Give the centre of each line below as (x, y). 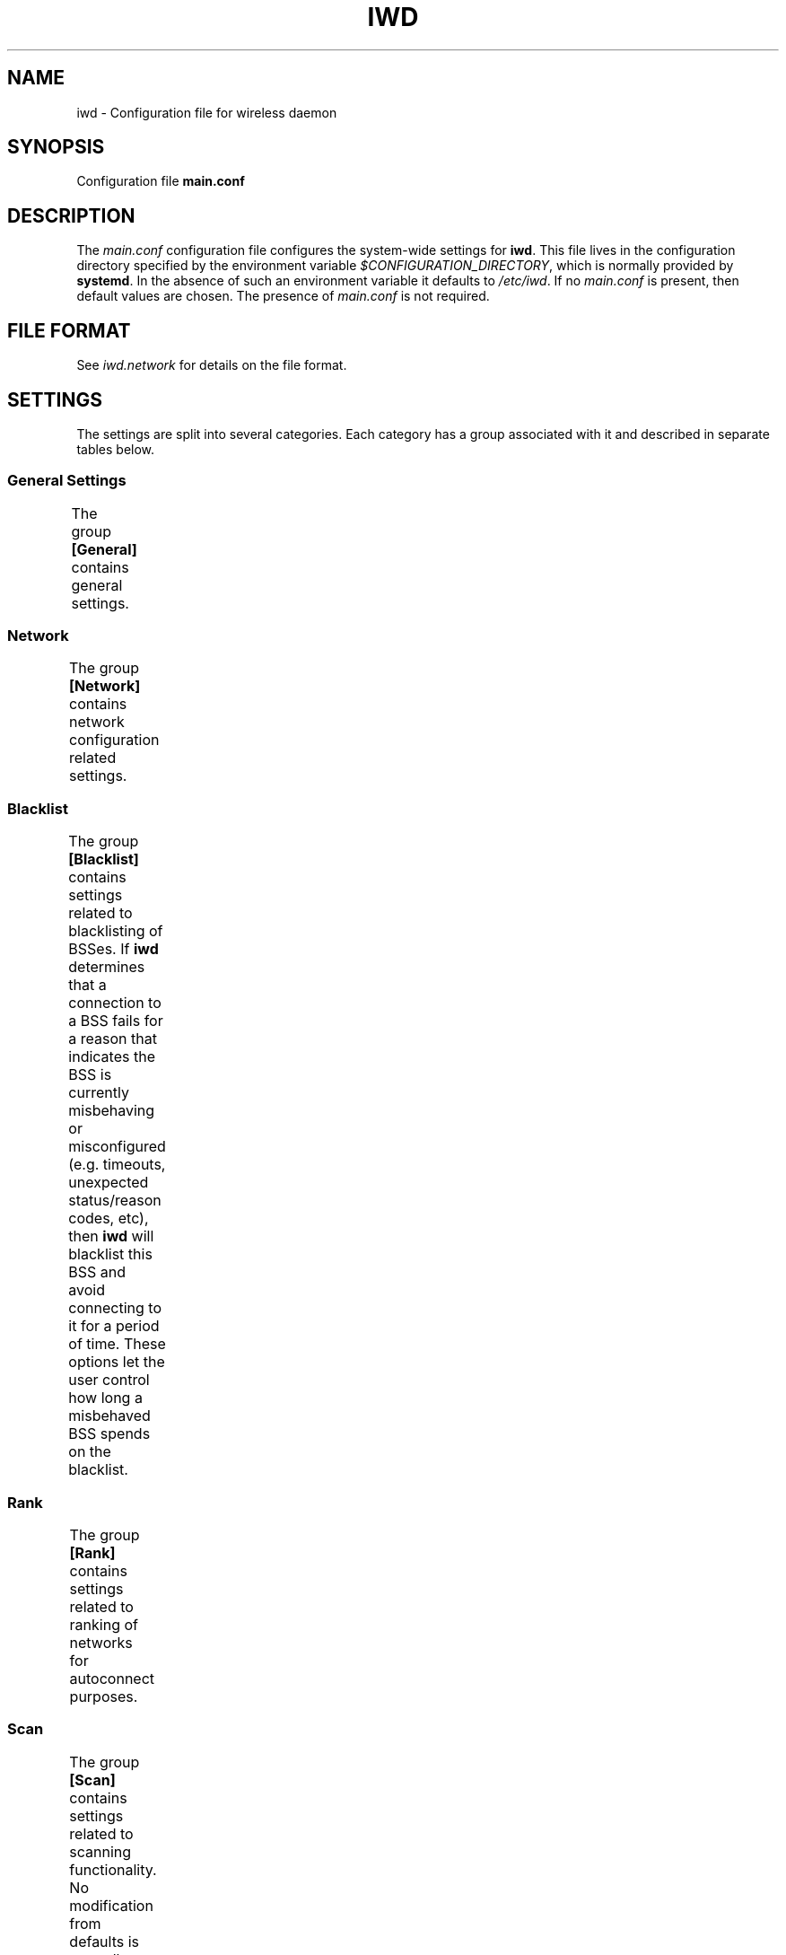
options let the (117, 1362)
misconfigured (117, 1147)
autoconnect (112, 1678)
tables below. (116, 449)
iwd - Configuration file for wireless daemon (207, 112)
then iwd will (111, 1236)
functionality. (113, 1869)
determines (107, 967)
